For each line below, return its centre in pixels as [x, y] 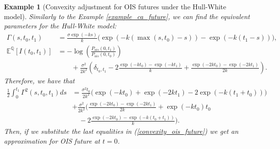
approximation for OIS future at [52, 140]
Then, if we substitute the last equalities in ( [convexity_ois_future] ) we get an [121, 131]
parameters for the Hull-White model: [60, 26]
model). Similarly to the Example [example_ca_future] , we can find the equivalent [127, 16]
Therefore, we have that [39, 81]
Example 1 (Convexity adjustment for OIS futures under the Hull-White [115, 6]
